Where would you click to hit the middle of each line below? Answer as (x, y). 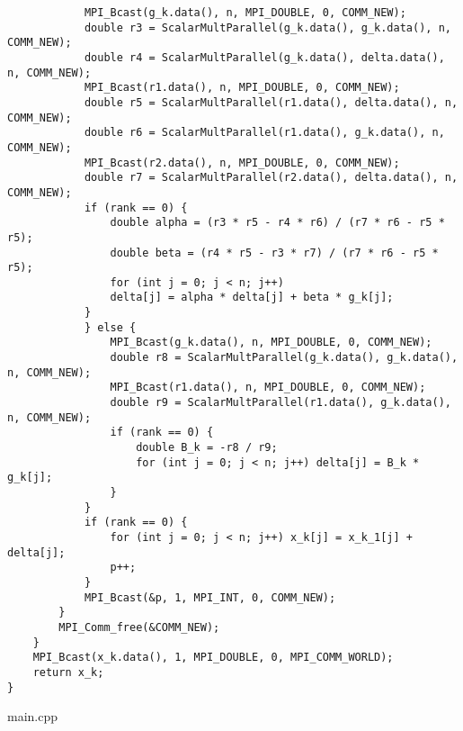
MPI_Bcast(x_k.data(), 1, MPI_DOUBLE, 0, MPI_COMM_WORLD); (213, 658)
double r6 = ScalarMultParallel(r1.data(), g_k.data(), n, (264, 133)
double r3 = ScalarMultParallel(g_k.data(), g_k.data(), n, (267, 27)
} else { (110, 327)
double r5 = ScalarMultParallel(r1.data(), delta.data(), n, (271, 102)
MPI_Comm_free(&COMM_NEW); (139, 627)
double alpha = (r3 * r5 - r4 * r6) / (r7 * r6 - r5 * (277, 223)
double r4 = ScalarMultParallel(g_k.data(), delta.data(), (264, 57)
